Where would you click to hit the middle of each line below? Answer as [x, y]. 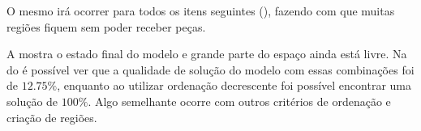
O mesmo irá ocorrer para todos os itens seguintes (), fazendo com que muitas [201, 11]
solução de [32, 101]
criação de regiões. [52, 117]
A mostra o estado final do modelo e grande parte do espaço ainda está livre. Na [207, 54]
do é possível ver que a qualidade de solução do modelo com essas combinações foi [210, 69]
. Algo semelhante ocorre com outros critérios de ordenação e [239, 101]
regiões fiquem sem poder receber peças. [106, 26]
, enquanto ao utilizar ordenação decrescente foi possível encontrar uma [234, 85]
